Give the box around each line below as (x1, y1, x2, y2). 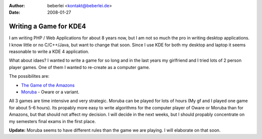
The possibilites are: (9, 73, 49, 79)
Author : (9, 3, 25, 8)
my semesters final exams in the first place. (9, 118, 96, 124)
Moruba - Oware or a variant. (21, 89, 80, 95)
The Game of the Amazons (21, 82, 75, 88)
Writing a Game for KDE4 (9, 22, 86, 31)
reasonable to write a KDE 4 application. (9, 49, 89, 54)
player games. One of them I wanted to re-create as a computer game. (9, 64, 150, 70)
